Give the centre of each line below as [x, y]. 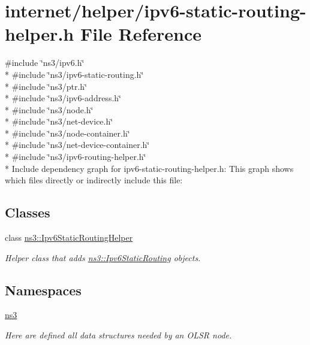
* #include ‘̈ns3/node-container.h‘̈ [67, 133]
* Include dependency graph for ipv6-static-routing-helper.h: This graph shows [149, 168]
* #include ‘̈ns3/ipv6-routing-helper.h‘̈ [76, 157]
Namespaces [43, 290]
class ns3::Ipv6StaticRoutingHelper [69, 237]
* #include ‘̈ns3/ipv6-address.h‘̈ [63, 98]
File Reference [141, 34]
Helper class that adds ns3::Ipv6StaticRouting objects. [103, 257]
